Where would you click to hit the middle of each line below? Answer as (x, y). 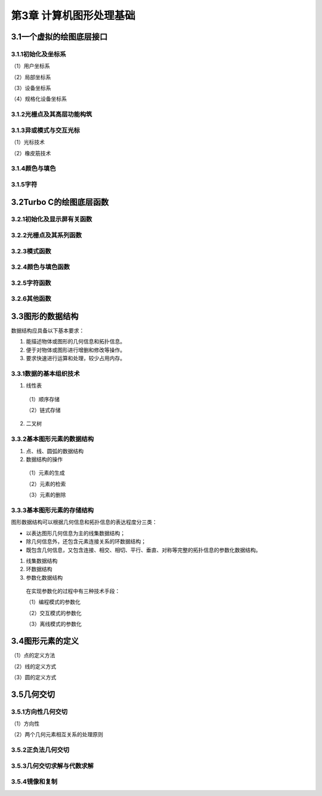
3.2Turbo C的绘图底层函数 (60, 202)
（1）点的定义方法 (33, 655)
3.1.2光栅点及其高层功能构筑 (52, 115)
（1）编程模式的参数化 (53, 602)
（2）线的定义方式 (34, 666)
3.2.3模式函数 (31, 251)
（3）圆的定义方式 (34, 677)
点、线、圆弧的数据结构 (55, 451)
